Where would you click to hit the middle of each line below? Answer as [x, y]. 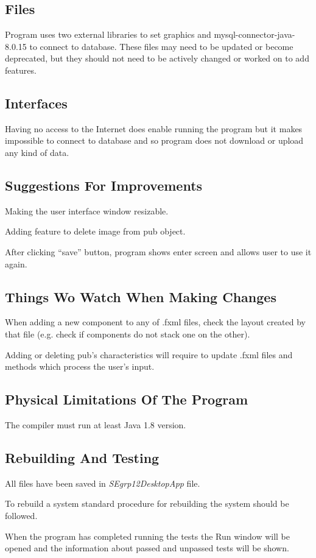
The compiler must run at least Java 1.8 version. [96, 424]
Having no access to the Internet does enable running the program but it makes [154, 128]
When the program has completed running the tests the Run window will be [147, 536]
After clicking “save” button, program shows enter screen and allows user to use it [158, 251]
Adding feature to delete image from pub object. [95, 231]
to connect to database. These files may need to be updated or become [161, 46]
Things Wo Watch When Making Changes [141, 296]
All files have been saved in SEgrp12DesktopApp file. [103, 483]
